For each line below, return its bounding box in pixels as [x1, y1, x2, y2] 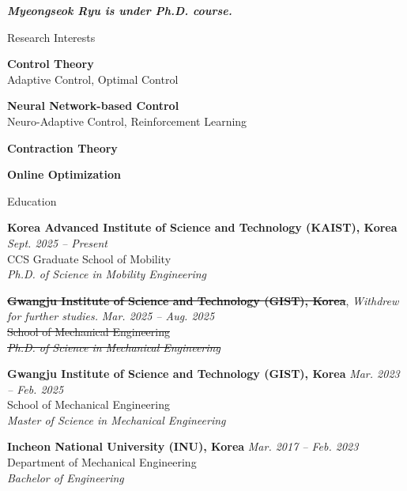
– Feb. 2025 [7, 380, 64, 397]
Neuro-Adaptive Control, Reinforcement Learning [7, 112, 247, 129]
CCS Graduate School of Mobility [7, 250, 171, 266]
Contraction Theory [7, 139, 118, 156]
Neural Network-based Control [7, 97, 179, 114]
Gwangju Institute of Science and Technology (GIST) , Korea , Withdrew [7, 292, 399, 308]
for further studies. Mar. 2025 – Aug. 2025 [7, 308, 215, 324]
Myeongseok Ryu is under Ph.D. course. [7, 2, 232, 18]
